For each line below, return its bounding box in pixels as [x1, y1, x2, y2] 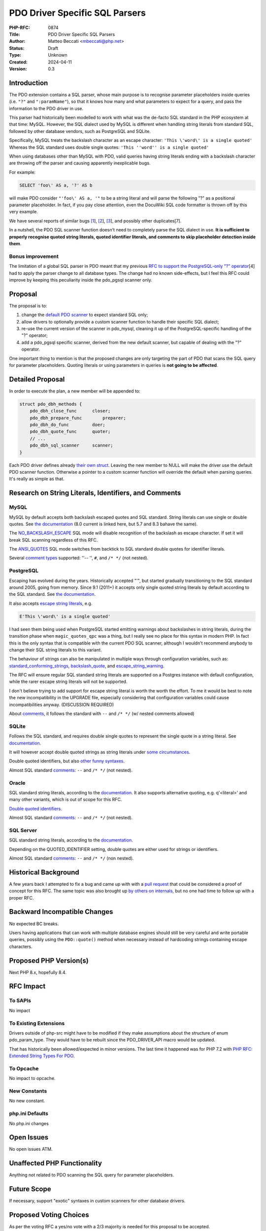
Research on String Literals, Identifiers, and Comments [9, 489, 181, 497]
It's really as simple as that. [9, 476, 65, 482]
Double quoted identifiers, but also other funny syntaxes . [9, 758, 125, 764]
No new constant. [9, 1098, 45, 1104]
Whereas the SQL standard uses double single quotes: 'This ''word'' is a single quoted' [9, 144, 209, 150]
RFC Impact [9, 982, 46, 991]
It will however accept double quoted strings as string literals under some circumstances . [9, 749, 191, 755]
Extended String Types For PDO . [9, 1053, 75, 1059]
